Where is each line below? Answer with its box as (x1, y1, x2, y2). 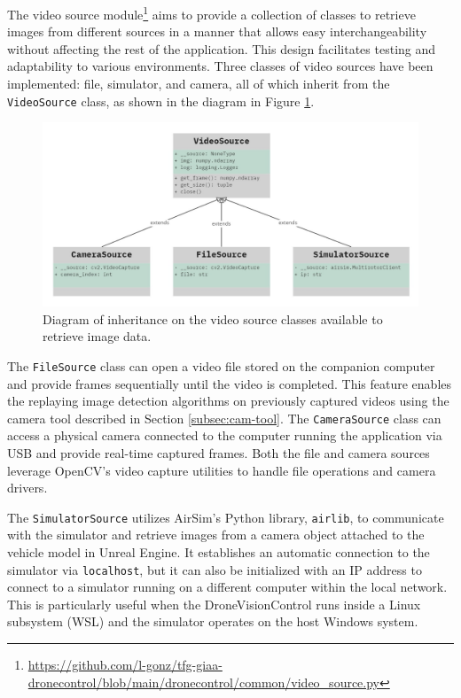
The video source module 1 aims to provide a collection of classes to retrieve (7, 3, 416, 23)
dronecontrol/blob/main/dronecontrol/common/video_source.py (27, 672, 380, 691)
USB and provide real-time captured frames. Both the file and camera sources (7, 444, 430, 462)
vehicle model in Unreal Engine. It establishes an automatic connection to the (7, 543, 430, 562)
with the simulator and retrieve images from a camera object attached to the (7, 525, 425, 544)
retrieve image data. (43, 327, 152, 345)
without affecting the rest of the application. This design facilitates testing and (7, 39, 436, 58)
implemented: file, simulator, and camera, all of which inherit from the (7, 74, 390, 93)
